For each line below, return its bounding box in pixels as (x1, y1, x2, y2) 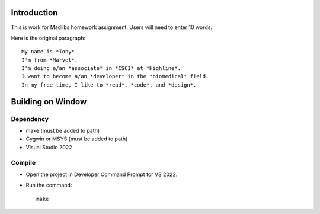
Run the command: (25, 181, 72, 189)
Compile (11, 158, 36, 167)
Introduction (11, 8, 58, 18)
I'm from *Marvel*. (21, 56, 78, 63)
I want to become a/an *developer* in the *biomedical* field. (21, 73, 209, 80)
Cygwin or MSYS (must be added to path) (25, 135, 128, 142)
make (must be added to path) (25, 127, 100, 135)
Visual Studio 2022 (25, 143, 72, 151)
